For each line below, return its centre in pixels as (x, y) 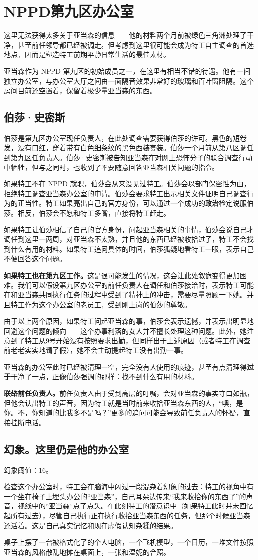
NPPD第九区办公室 (69, 11)
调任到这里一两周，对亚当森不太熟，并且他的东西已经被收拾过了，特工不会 (125, 239)
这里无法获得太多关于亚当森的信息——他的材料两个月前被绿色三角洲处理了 (125, 35)
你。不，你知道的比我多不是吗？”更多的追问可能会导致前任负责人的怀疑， (124, 413)
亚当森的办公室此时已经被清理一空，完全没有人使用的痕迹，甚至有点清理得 (125, 366)
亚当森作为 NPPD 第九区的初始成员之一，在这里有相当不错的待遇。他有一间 (127, 71)
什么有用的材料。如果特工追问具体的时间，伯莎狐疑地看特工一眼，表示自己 (132, 249)
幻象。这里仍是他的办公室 (66, 449)
